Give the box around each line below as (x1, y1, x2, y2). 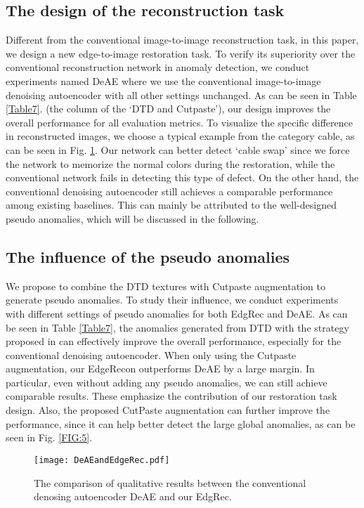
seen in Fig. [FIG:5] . (6, 430, 93, 445)
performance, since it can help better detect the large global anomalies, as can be (6, 416, 356, 431)
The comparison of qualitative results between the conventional (34, 475, 306, 490)
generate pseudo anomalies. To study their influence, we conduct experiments (6, 292, 339, 307)
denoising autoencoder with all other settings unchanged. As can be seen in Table (6, 87, 357, 102)
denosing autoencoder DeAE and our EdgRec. (34, 489, 232, 504)
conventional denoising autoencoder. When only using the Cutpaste (6, 347, 297, 362)
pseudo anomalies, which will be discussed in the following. (6, 211, 259, 226)
